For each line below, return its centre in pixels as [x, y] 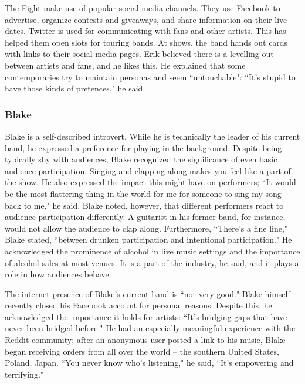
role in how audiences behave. [58, 274]
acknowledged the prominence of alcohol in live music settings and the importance [152, 251]
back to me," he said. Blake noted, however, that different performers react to [144, 205]
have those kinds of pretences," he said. [75, 88]
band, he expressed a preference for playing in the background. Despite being [143, 147]
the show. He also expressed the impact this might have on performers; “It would [150, 182]
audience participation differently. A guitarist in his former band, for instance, [145, 217]
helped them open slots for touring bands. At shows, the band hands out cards [146, 42]
